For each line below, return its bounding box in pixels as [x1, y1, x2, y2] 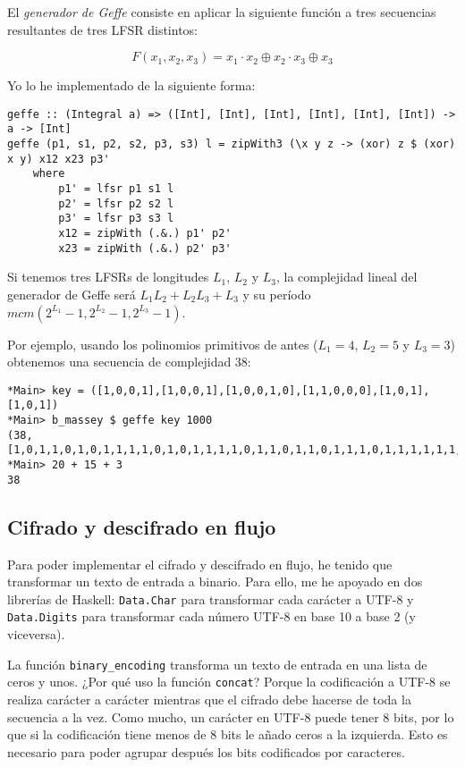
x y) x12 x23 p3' [7, 152, 110, 165]
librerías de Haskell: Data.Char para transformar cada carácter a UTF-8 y [7, 589, 414, 608]
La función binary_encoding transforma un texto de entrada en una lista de [7, 654, 427, 673]
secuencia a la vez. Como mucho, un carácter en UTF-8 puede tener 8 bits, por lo [7, 707, 454, 726]
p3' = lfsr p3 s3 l [58, 212, 174, 225]
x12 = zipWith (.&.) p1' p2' [58, 227, 232, 240]
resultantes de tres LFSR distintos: [7, 20, 198, 38]
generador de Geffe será [7, 284, 136, 303]
